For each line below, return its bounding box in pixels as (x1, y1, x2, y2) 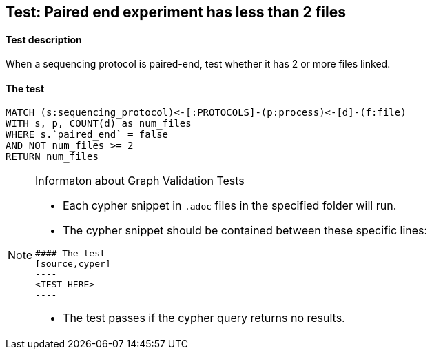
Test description (6, 33, 82, 45)
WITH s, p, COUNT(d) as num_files (6, 118, 192, 130)
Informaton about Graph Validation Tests (35, 174, 245, 188)
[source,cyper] (35, 258, 111, 270)
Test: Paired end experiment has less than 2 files (6, 3, 347, 21)
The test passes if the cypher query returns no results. (63, 311, 345, 325)
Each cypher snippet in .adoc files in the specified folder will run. (63, 199, 397, 213)
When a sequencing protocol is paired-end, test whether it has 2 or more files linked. (6, 58, 391, 70)
